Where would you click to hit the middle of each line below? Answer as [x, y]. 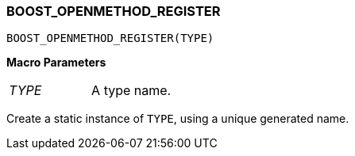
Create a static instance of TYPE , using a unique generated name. [178, 119]
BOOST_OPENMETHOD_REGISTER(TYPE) [110, 38]
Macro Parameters [56, 63]
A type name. [131, 91]
